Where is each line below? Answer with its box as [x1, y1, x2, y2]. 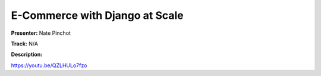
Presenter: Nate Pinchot [11, 29, 71, 37]
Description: [11, 51, 43, 58]
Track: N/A [11, 40, 39, 47]
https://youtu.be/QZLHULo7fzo [11, 62, 87, 69]
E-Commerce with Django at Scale [11, 9, 184, 22]
